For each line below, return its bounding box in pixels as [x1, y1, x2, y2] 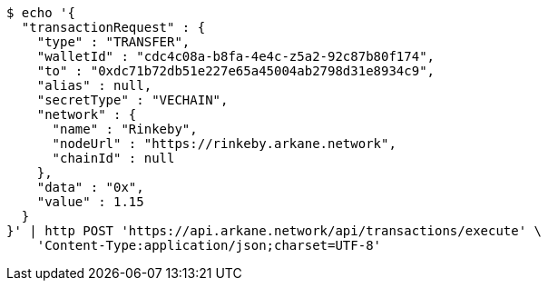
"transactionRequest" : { [21, 20, 206, 35]
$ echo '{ [6, 5, 75, 20]
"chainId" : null [52, 151, 175, 165]
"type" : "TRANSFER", [36, 35, 191, 49]
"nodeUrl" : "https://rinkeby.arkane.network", [52, 136, 396, 151]
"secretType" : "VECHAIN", [36, 93, 229, 107]
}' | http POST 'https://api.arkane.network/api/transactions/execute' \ [6, 223, 543, 238]
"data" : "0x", [36, 180, 144, 194]
